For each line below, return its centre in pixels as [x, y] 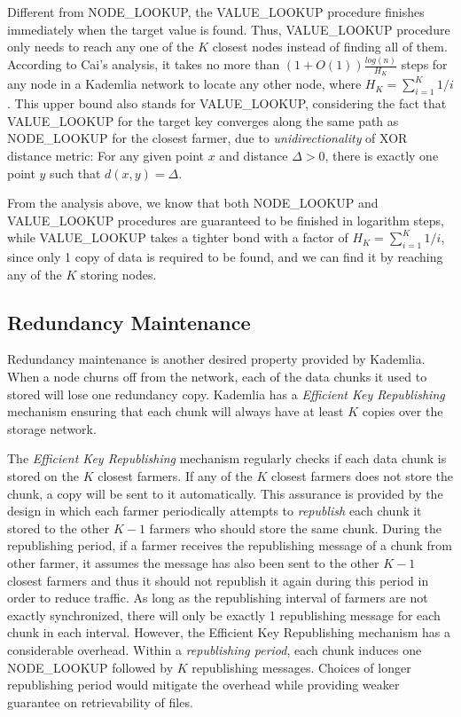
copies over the [402, 411]
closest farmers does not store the [362, 476]
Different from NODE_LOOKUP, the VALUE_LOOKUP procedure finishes [216, 12]
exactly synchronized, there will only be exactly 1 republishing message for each [224, 615]
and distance [254, 155]
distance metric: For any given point [106, 155]
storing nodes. [119, 274]
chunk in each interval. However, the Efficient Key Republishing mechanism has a [229, 632]
